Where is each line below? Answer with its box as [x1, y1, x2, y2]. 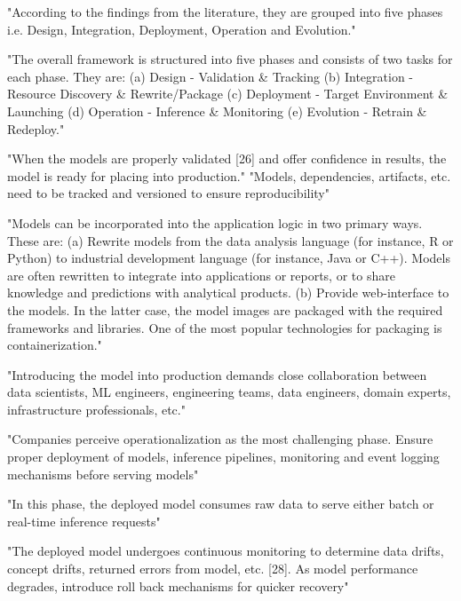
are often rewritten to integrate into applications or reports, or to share [7, 265, 395, 284]
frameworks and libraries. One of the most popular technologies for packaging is [7, 318, 442, 336]
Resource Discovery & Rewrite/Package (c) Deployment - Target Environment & [7, 84, 449, 103]
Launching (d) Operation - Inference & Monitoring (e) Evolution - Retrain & [7, 101, 427, 120]
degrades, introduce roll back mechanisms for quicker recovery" [7, 576, 349, 595]
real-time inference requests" [7, 511, 161, 530]
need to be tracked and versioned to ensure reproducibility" [7, 184, 330, 202]
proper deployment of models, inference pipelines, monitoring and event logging [7, 447, 440, 466]
